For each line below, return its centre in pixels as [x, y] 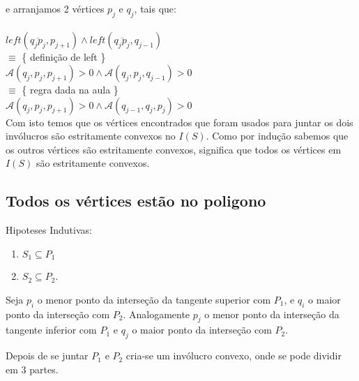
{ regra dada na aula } [70, 89]
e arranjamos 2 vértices [55, 8]
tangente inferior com [51, 330]
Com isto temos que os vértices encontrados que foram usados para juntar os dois [179, 122]
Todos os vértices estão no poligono [136, 201]
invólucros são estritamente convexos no [91, 136]
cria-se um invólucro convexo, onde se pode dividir [234, 356]
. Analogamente [156, 314]
